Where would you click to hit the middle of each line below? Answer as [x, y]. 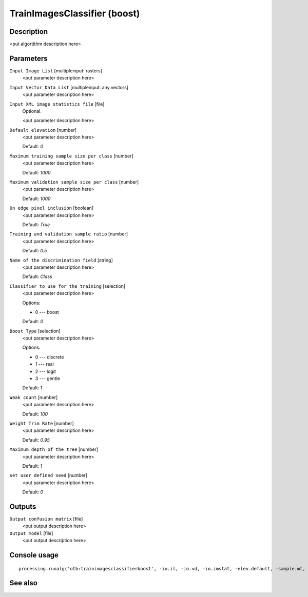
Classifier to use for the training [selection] [68, 286]
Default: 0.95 [36, 440]
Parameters [28, 58]
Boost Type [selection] [35, 331]
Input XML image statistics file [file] [57, 104]
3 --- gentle [47, 379]
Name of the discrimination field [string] [61, 260]
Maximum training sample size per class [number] [71, 156]
